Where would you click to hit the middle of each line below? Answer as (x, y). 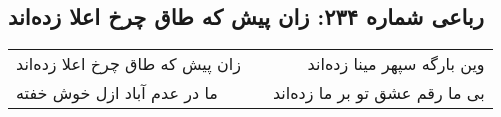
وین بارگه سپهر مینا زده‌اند (396, 64)
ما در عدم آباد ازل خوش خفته (117, 93)
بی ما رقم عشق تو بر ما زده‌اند (378, 93)
